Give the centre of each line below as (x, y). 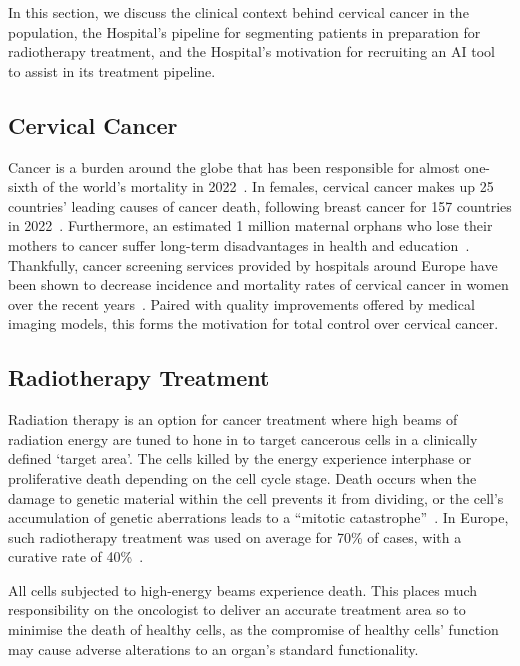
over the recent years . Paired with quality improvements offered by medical (241, 303)
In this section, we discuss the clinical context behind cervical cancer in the (238, 12)
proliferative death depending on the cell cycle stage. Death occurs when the (242, 477)
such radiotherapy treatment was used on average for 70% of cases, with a (235, 536)
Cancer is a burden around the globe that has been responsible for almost (234, 166)
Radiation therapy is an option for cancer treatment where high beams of (233, 419)
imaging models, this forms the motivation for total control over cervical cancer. (253, 323)
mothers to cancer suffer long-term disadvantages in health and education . (239, 244)
